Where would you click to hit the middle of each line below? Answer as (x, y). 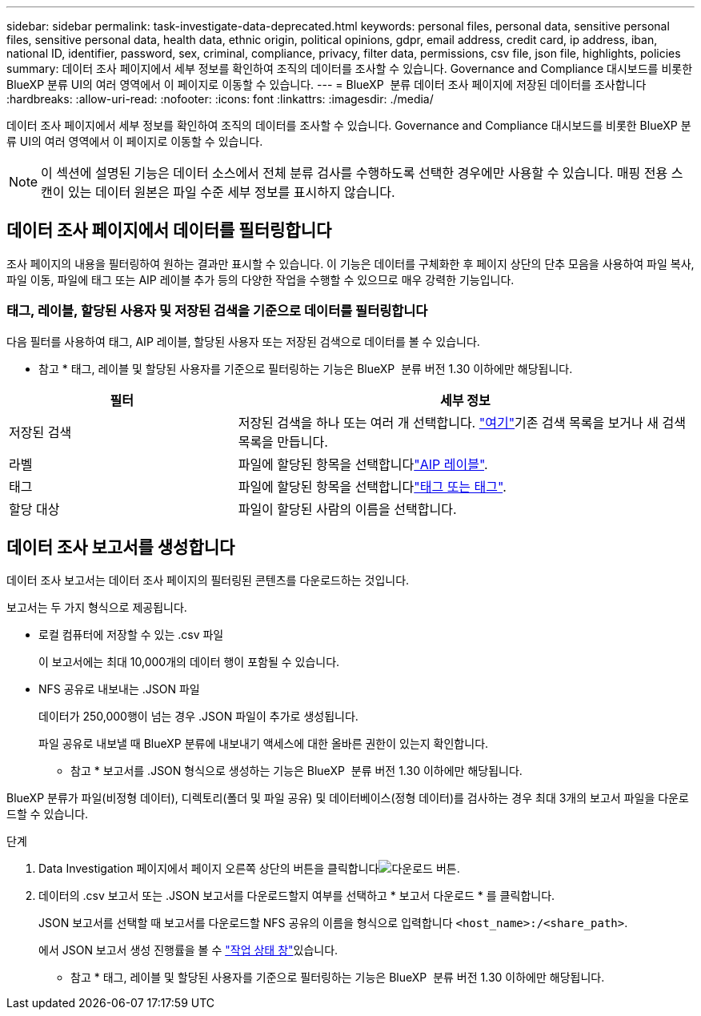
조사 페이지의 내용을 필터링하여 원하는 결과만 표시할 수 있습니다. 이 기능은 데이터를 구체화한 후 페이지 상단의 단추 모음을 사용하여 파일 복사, (350, 263)
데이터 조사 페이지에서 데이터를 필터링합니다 (169, 231)
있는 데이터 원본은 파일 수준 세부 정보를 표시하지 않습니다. (232, 192)
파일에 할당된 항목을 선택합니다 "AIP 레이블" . (363, 464)
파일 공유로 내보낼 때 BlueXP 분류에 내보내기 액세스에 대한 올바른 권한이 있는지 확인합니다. (264, 744)
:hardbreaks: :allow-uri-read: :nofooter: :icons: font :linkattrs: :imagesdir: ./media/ (220, 99)
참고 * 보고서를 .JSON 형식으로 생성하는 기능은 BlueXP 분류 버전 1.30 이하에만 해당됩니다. (296, 771)
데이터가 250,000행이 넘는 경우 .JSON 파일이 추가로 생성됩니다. (198, 717)
